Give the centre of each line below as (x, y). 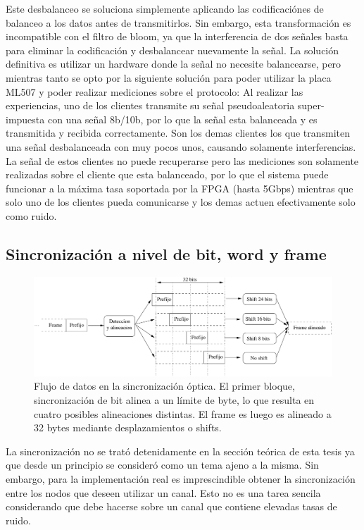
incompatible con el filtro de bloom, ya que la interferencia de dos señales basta (177, 36)
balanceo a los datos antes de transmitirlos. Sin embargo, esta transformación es (178, 22)
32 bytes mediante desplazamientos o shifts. (128, 427)
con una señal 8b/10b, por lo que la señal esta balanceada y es (182, 119)
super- (311, 105)
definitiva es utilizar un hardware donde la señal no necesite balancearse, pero (174, 64)
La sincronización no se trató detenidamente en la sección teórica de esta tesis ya (180, 451)
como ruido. (31, 215)
